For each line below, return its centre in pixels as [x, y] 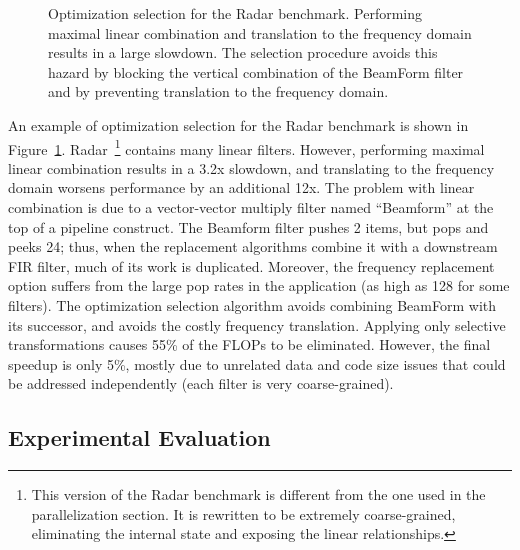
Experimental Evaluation [139, 437]
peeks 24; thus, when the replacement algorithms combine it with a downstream [253, 246]
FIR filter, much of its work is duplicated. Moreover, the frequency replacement [251, 265]
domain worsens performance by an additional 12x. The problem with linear [241, 187]
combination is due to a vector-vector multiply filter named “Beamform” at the [251, 207]
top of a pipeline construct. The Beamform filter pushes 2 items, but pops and [248, 226]
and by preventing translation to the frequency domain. [218, 91]
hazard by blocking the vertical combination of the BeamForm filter [256, 71]
